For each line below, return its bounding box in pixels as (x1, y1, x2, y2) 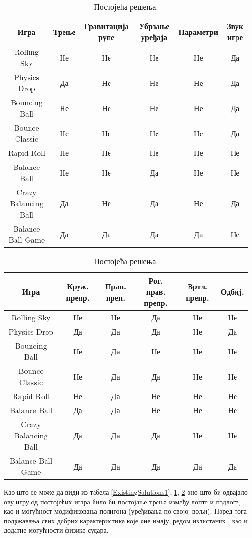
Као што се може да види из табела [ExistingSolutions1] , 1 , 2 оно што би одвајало (4, 487, 248, 497)
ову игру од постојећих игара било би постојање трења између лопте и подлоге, (4, 496, 241, 506)
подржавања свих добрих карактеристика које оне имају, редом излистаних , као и (4, 515, 248, 525)
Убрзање (139, 20, 170, 32)
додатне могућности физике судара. (4, 525, 109, 535)
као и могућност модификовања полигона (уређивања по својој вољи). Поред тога (4, 506, 247, 516)
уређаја (141, 32, 168, 43)
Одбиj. (220, 286, 244, 297)
